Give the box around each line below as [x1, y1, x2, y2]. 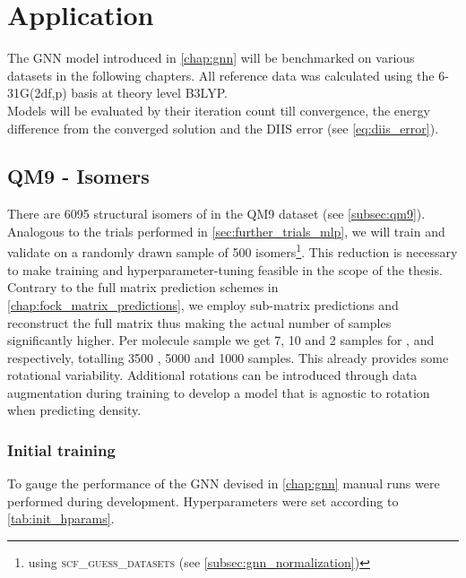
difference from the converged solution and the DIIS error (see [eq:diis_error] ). [7, 118, 439, 137]
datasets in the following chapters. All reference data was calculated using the [7, 65, 435, 84]
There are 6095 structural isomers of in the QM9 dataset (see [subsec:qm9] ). [7, 204, 426, 223]
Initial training [7, 439, 116, 461]
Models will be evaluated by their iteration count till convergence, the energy [7, 100, 430, 119]
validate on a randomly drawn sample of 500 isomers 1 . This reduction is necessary [7, 240, 458, 262]
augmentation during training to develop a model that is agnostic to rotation [7, 383, 430, 401]
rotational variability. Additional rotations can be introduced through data [7, 366, 418, 384]
